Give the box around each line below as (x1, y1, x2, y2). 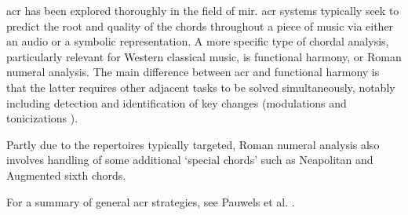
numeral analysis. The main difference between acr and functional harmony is (6, 64, 380, 80)
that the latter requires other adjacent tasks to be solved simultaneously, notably (6, 78, 395, 95)
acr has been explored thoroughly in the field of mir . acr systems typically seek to (6, 2, 399, 18)
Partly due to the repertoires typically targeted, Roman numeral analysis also (6, 136, 380, 152)
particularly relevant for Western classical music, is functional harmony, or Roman (6, 48, 402, 64)
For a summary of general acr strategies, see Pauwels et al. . (6, 193, 295, 210)
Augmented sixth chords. (6, 166, 126, 183)
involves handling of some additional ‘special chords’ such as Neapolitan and (6, 151, 373, 168)
